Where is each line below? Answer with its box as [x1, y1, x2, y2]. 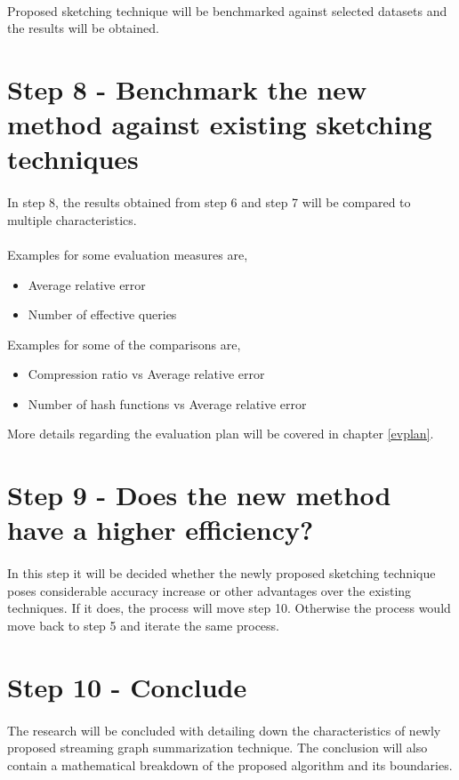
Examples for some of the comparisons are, [7, 334, 241, 353]
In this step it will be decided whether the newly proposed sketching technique [7, 564, 436, 583]
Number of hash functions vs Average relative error [28, 394, 307, 413]
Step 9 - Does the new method [7, 477, 391, 513]
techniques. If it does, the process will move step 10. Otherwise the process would [7, 599, 451, 617]
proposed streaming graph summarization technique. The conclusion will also [7, 738, 428, 757]
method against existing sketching [7, 106, 432, 142]
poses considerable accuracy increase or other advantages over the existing [7, 581, 412, 599]
